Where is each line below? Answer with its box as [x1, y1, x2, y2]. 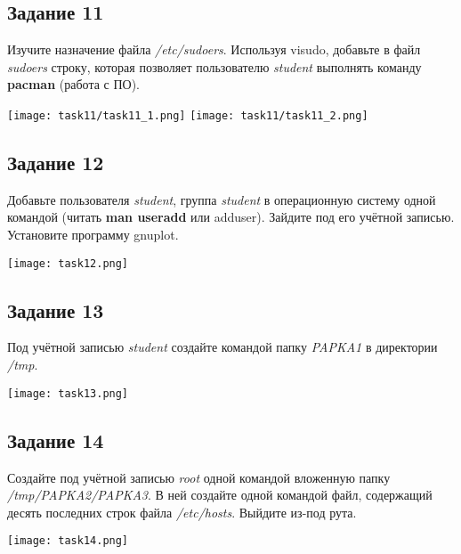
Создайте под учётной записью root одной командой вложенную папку [7, 468, 391, 486]
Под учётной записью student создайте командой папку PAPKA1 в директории [7, 338, 438, 356]
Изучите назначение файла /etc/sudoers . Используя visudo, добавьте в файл [7, 40, 421, 59]
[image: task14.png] [7, 534, 129, 548]
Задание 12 [7, 149, 104, 176]
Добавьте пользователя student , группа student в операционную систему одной [7, 190, 436, 208]
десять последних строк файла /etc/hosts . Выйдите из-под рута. [7, 502, 357, 521]
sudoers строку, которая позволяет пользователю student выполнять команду [7, 57, 422, 76]
